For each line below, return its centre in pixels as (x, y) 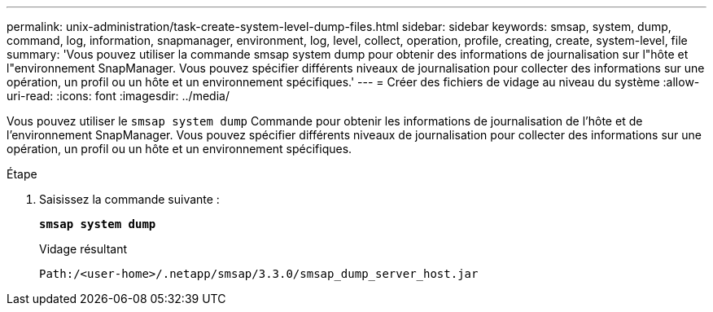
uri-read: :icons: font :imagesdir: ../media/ (118, 96)
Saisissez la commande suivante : (129, 199)
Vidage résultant (83, 249)
